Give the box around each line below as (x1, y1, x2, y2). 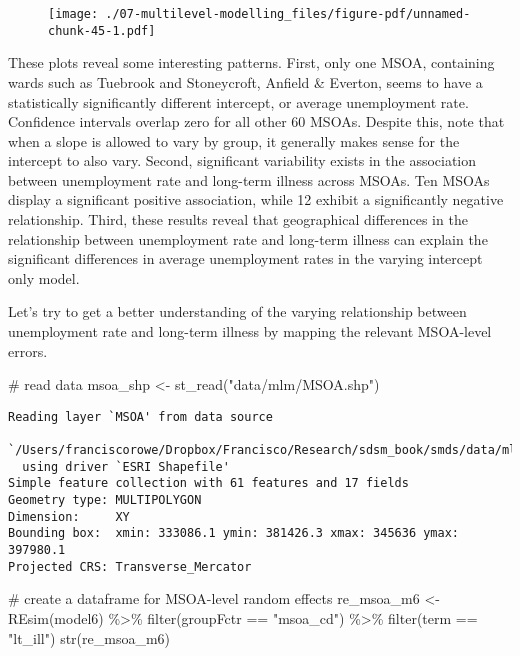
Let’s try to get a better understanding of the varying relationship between (8, 301, 467, 322)
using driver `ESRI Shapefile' (22, 459, 230, 474)
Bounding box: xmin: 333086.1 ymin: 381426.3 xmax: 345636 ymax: (8, 526, 460, 541)
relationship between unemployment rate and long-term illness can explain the (8, 228, 488, 249)
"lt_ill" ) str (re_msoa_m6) (8, 627, 171, 648)
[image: (48, 7, 99, 21)
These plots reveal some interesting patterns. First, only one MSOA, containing (8, 52, 495, 73)
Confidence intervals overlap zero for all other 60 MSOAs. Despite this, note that (8, 111, 505, 132)
